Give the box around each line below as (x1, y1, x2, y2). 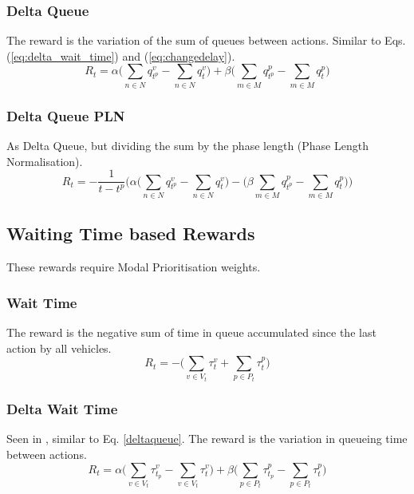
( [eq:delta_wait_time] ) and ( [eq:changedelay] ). (6, 47, 235, 64)
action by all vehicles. (6, 339, 112, 356)
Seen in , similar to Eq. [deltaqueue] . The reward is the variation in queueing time (6, 430, 408, 447)
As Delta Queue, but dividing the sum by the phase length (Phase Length (6, 136, 369, 153)
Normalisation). (6, 152, 83, 169)
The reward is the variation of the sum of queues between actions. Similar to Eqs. (6, 32, 406, 49)
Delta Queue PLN (6, 105, 125, 125)
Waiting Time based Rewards (6, 221, 255, 246)
